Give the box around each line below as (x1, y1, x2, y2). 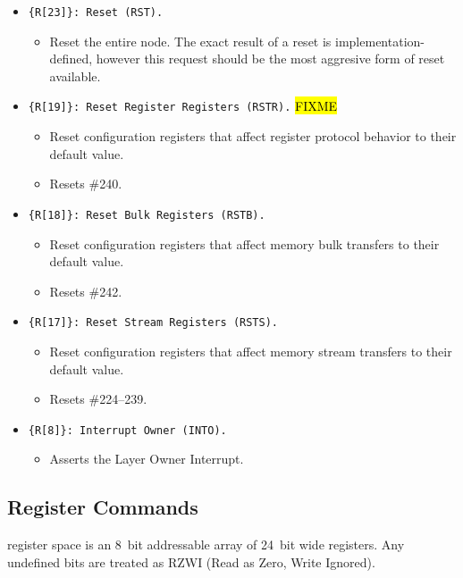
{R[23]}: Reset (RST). (28, 6, 164, 19)
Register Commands (7, 493, 198, 521)
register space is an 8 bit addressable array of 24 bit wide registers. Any (7, 535, 405, 554)
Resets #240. (49, 174, 122, 193)
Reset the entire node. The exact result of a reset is (49, 31, 332, 50)
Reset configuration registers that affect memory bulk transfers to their (49, 234, 440, 253)
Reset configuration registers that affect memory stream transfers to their (49, 341, 452, 360)
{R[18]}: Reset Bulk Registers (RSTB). (28, 208, 265, 222)
